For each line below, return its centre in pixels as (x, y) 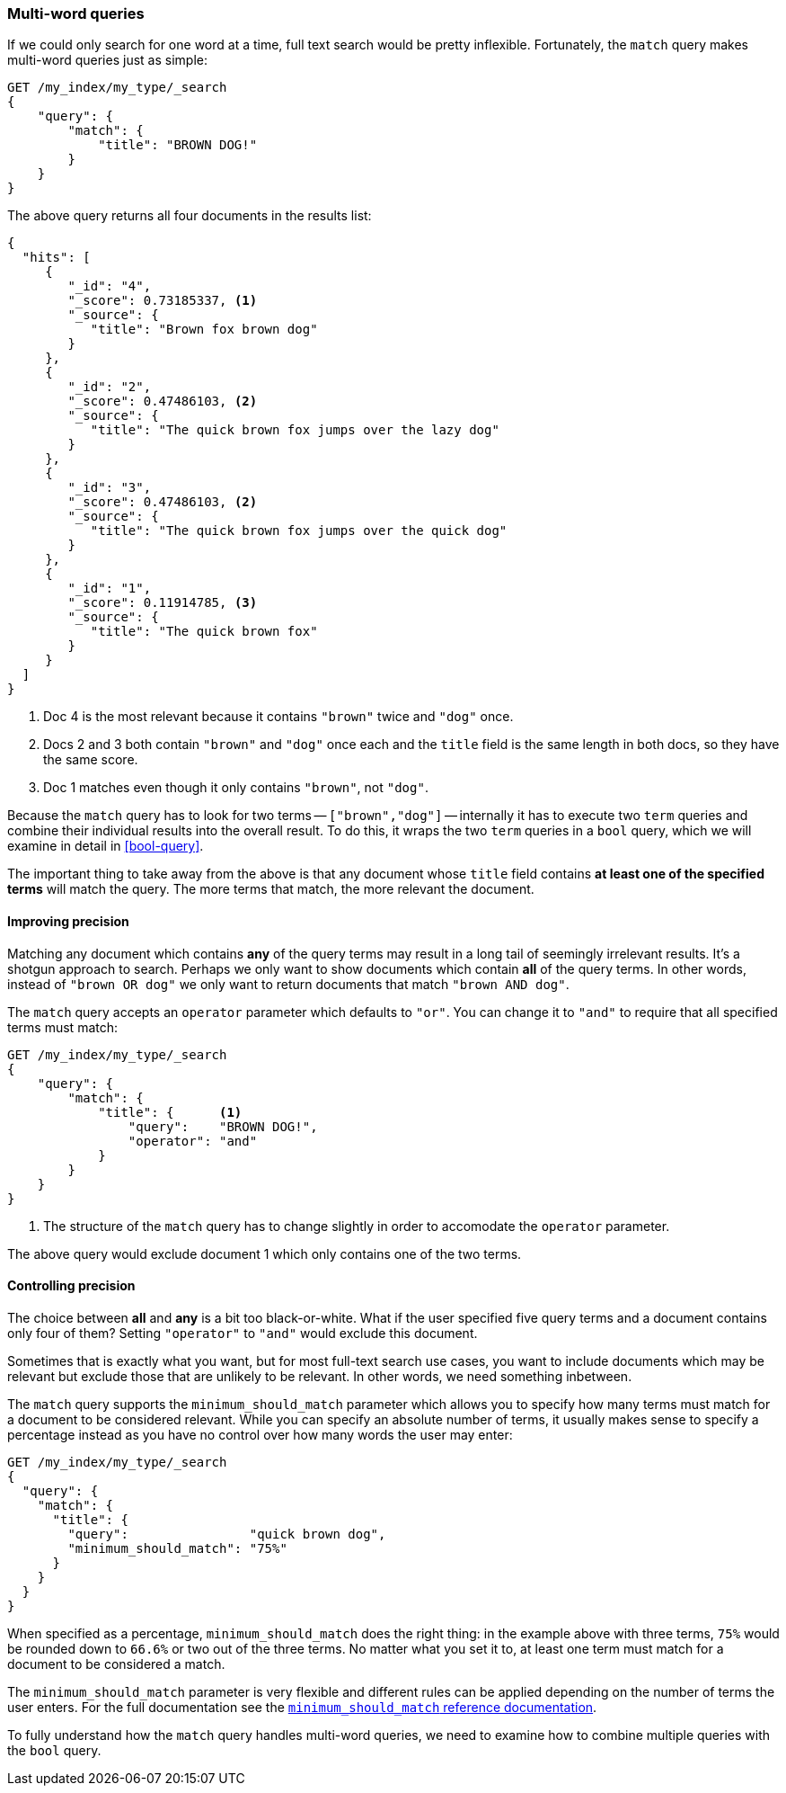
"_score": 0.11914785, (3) (163, 603)
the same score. (91, 760)
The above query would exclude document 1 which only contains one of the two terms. (265, 1253)
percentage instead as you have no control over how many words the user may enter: (260, 1434)
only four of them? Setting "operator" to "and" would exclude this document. (243, 1333)
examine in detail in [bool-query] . (106, 846)
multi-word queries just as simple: (107, 60)
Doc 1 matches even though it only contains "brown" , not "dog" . (236, 788)
